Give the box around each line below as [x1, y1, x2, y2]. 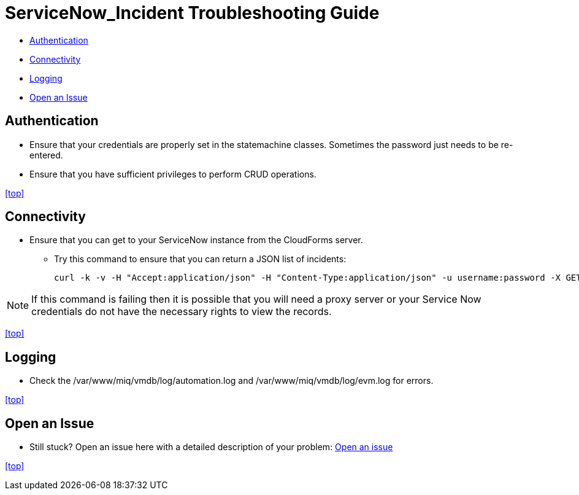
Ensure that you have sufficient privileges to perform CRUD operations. [29, 168, 316, 179]
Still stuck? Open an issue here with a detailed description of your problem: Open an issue [29, 442, 393, 453]
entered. [29, 149, 63, 160]
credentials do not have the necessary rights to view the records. [31, 305, 332, 318]
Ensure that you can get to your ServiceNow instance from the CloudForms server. [29, 235, 363, 246]
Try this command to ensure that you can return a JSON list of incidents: [54, 254, 347, 265]
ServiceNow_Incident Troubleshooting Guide [5, 2, 380, 23]
